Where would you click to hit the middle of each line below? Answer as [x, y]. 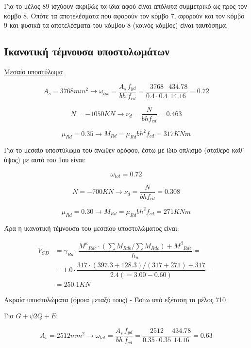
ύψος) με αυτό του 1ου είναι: [45, 159]
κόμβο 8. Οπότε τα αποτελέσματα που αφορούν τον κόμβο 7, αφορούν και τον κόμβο [124, 15]
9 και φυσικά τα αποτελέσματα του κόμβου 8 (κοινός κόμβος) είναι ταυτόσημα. [116, 25]
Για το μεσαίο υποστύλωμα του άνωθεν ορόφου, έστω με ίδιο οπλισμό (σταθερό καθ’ [124, 150]
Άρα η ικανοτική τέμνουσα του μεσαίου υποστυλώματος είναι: [92, 228]
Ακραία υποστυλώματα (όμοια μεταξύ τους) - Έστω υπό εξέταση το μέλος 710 [115, 299]
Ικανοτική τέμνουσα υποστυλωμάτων [87, 51]
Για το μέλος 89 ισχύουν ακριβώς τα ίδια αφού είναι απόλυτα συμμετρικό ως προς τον [125, 6]
